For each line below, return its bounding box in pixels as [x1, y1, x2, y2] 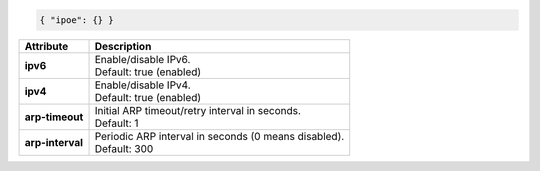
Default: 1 [94, 116, 139, 130]
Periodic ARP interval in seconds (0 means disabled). [94, 129, 345, 143]
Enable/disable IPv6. [94, 52, 191, 66]
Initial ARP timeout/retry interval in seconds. [94, 103, 302, 117]
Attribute [24, 39, 69, 53]
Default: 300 [94, 141, 154, 155]
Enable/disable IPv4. [94, 78, 191, 92]
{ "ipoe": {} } [39, 14, 114, 25]
